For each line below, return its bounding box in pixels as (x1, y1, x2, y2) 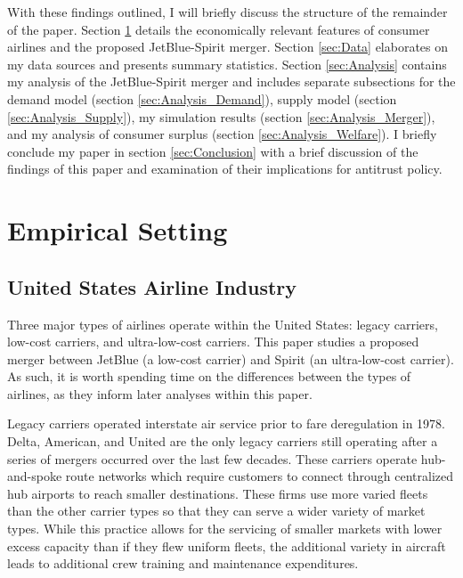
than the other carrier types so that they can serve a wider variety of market (7, 501, 426, 520)
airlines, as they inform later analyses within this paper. (7, 384, 313, 403)
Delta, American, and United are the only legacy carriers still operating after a (7, 432, 438, 451)
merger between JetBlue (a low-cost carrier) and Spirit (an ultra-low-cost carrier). (7, 349, 454, 368)
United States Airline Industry (7, 273, 297, 300)
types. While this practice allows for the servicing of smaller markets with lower (7, 519, 443, 538)
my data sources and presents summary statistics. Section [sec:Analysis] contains (7, 54, 447, 73)
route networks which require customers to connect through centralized (65, 467, 454, 485)
